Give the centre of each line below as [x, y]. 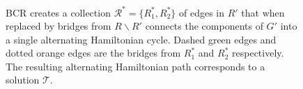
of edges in [201, 12]
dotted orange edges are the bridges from [93, 53]
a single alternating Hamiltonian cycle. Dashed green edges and [141, 39]
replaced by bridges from [59, 26]
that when [263, 12]
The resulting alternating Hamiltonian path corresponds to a [135, 66]
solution [23, 80]
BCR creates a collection [58, 12]
